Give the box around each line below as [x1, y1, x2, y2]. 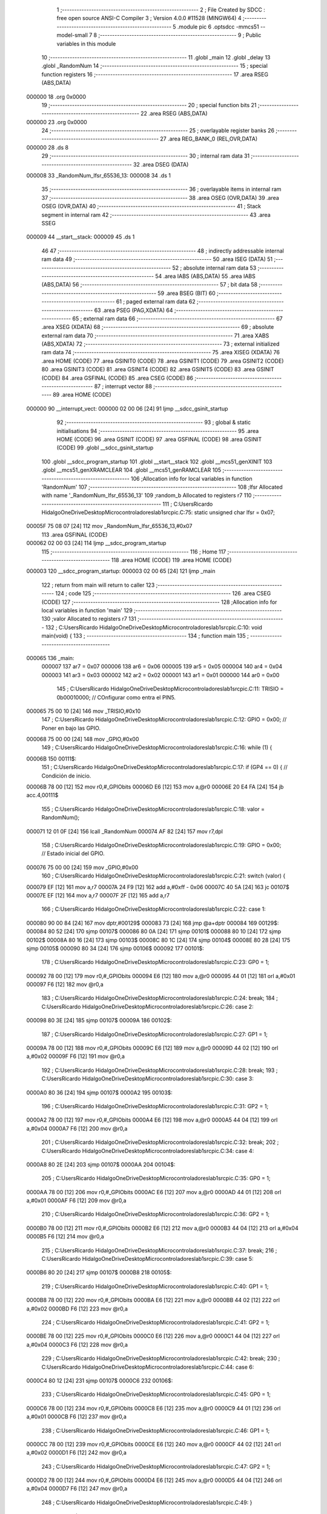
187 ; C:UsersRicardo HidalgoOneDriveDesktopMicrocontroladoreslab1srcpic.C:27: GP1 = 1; [41, 1030, 268, 1038]
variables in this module [56, 40, 116, 47]
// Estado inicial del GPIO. [41, 850, 105, 857]
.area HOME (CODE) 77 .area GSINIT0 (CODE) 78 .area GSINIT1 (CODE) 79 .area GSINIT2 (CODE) [41, 357, 284, 365]
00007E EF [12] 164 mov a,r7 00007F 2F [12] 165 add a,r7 [26, 891, 170, 899]
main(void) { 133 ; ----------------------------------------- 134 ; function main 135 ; [41, 632, 249, 640]
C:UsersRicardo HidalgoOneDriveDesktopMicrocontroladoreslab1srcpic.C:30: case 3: [41, 1075, 254, 1082]
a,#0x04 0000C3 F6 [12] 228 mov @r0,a [26, 1341, 128, 1348]
